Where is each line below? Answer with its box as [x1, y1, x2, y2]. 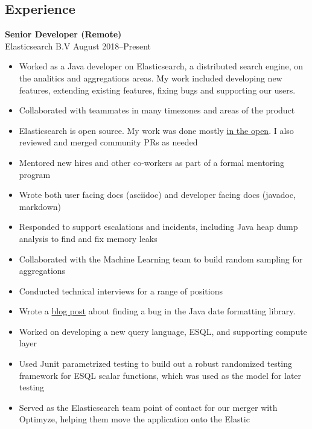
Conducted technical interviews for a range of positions [19, 284, 223, 297]
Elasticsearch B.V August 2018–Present [5, 39, 151, 52]
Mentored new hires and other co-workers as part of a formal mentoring [19, 156, 284, 168]
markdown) [19, 200, 62, 212]
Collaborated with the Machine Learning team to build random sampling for [19, 252, 303, 265]
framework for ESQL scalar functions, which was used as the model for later [19, 369, 302, 381]
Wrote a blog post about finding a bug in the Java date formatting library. [19, 305, 296, 317]
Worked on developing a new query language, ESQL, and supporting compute [19, 325, 307, 337]
